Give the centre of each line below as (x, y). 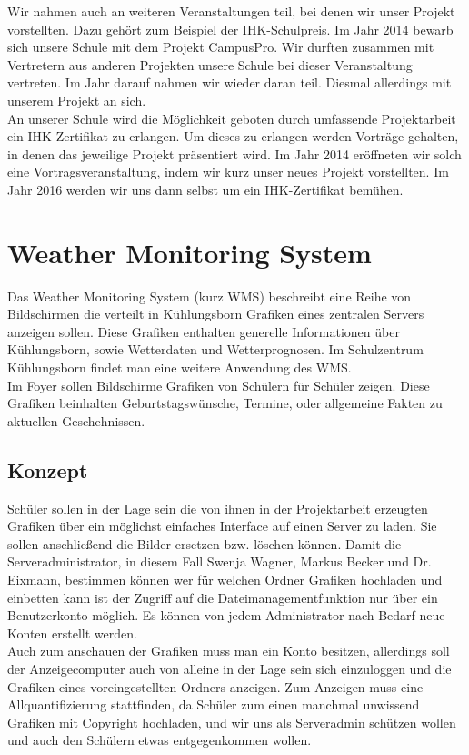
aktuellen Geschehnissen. (76, 420)
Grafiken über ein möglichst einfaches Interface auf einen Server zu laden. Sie (222, 526)
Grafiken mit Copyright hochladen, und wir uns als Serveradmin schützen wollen (232, 722)
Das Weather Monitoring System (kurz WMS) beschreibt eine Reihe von (210, 296)
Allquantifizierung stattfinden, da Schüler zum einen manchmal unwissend (214, 704)
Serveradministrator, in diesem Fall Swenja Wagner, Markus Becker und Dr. (220, 561)
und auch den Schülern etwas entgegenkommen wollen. (160, 740)
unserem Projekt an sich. (77, 100)
